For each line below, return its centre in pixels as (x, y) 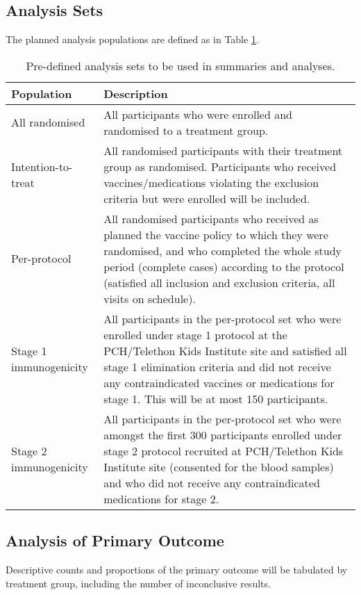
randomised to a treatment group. (186, 130)
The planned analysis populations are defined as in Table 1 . (132, 39)
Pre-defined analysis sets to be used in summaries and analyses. (180, 65)
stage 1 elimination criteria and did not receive (217, 366)
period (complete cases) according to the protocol (224, 266)
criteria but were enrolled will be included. (207, 198)
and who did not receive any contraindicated (212, 482)
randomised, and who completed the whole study (223, 250)
